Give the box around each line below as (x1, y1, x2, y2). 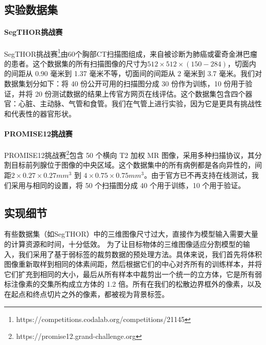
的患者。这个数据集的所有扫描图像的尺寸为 (4, 58, 147, 68)
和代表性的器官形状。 (4, 108, 76, 119)
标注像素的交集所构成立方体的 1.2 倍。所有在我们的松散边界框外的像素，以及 (4, 279, 262, 289)
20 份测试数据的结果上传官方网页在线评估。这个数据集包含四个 (35, 88, 246, 99)
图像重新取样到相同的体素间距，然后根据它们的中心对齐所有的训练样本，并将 (4, 259, 262, 269)
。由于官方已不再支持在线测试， (144, 170, 252, 180)
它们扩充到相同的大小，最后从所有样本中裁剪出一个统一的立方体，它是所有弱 (4, 268, 262, 279)
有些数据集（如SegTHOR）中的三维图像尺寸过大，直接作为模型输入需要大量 (4, 228, 258, 239)
